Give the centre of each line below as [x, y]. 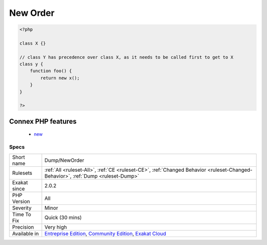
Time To [22, 214]
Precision [23, 227]
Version [21, 201]
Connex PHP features [43, 121]
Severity [22, 208]
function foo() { [51, 71]
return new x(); [60, 78]
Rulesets [22, 173]
